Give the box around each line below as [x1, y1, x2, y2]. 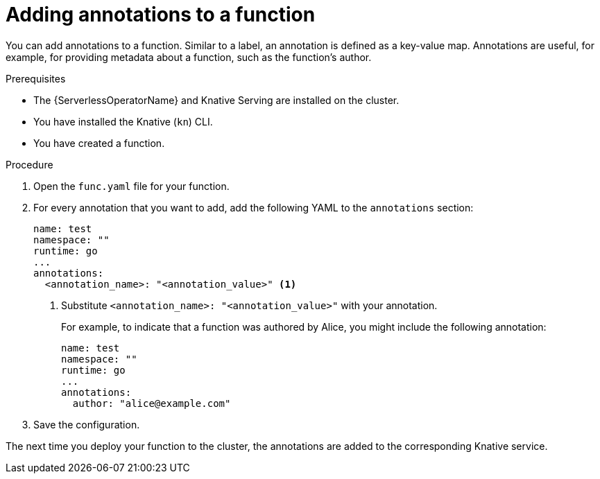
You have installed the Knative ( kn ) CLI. [33, 115, 213, 128]
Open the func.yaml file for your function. [33, 180, 230, 192]
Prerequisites [6, 72, 66, 85]
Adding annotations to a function [6, 3, 316, 26]
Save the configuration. [33, 418, 140, 430]
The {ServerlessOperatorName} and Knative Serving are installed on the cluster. [33, 94, 400, 106]
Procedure [6, 158, 53, 171]
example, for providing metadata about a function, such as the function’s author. [6, 51, 372, 63]
